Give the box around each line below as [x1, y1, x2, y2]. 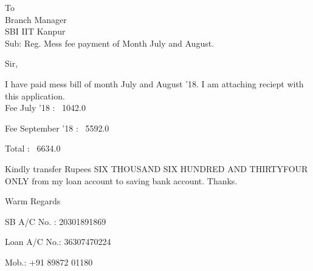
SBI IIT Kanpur [5, 25, 66, 38]
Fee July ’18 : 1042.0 [5, 101, 86, 114]
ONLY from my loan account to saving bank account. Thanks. [5, 174, 238, 187]
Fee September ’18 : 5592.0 [5, 121, 109, 134]
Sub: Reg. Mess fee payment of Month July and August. [5, 36, 215, 49]
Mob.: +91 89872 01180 [5, 255, 93, 268]
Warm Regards [5, 195, 61, 207]
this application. [5, 89, 65, 102]
